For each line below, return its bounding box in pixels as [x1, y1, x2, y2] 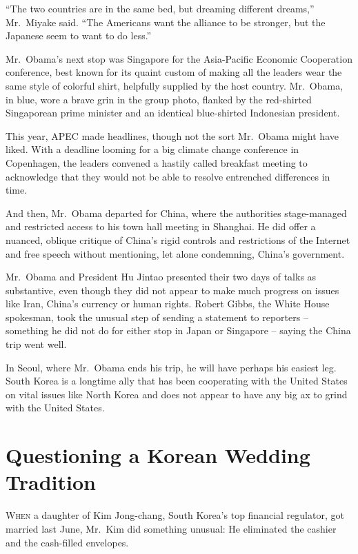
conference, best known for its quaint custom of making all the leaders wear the [6, 65, 342, 79]
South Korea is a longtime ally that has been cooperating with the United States [6, 373, 348, 388]
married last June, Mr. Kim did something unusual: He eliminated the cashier [6, 521, 337, 535]
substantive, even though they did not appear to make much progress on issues [6, 283, 339, 297]
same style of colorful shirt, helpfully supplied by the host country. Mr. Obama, [6, 78, 344, 92]
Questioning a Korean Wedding [6, 441, 310, 469]
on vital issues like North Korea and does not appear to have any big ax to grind [6, 387, 348, 401]
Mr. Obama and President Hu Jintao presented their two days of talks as [6, 269, 317, 284]
